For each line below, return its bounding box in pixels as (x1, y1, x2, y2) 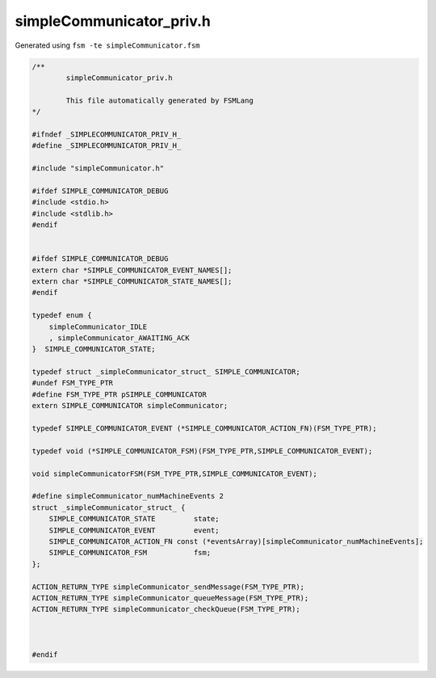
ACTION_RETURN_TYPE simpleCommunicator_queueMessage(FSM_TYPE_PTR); (31, 593, 309, 602)
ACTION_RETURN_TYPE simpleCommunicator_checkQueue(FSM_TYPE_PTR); (31, 604, 300, 614)
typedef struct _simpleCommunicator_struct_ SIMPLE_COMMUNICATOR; (31, 368, 300, 377)
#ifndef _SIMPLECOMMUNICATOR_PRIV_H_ (31, 129, 182, 139)
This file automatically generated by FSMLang (65, 95, 254, 105)
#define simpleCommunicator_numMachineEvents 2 (31, 491, 224, 501)
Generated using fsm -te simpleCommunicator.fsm (15, 40, 201, 50)
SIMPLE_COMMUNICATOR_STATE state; (48, 514, 220, 524)
